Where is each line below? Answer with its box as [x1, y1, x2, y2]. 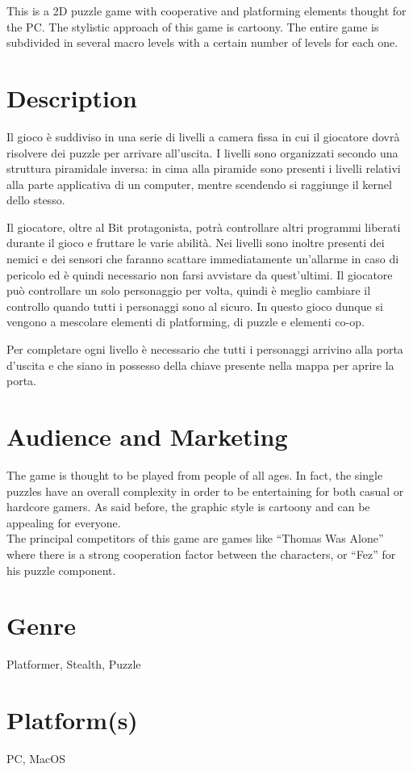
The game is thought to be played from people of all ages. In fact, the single [6, 466, 383, 483]
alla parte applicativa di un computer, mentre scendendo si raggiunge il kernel [6, 175, 392, 192]
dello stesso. [6, 191, 65, 208]
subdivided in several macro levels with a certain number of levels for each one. [6, 34, 398, 51]
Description [6, 81, 138, 114]
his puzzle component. [6, 561, 116, 578]
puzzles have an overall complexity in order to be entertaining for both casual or [6, 482, 404, 499]
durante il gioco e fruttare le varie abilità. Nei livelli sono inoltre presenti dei [6, 234, 385, 251]
